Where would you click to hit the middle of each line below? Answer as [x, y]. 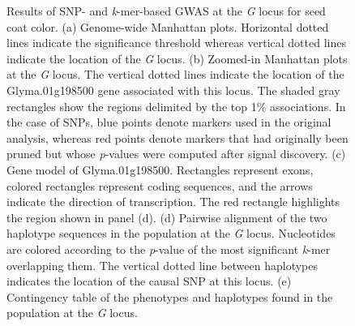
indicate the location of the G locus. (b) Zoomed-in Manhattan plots [177, 58]
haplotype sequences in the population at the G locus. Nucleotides [171, 233]
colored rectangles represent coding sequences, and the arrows [160, 185]
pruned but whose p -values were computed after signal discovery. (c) [176, 154]
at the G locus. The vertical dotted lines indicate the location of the [175, 74]
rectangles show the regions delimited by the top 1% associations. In [176, 106]
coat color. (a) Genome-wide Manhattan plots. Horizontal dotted [168, 26]
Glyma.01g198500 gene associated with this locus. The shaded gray [173, 90]
